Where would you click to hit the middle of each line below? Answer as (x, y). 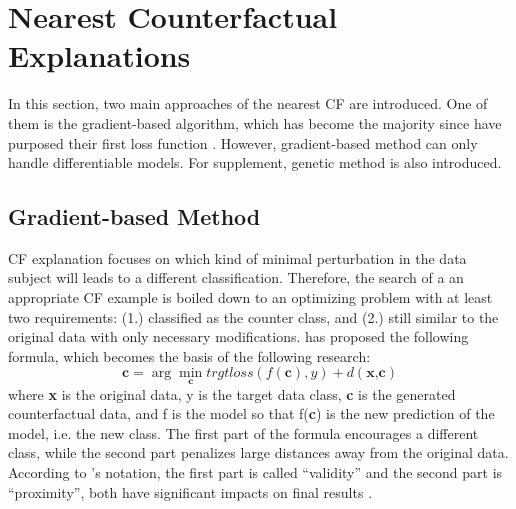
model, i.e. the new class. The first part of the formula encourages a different (243, 432)
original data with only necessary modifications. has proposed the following (238, 336)
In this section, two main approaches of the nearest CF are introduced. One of (248, 103)
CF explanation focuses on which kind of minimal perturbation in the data (237, 257)
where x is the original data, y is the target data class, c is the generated (232, 393)
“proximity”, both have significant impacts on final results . (190, 491)
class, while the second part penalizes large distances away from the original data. (258, 452)
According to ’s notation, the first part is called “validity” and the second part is (255, 472)
